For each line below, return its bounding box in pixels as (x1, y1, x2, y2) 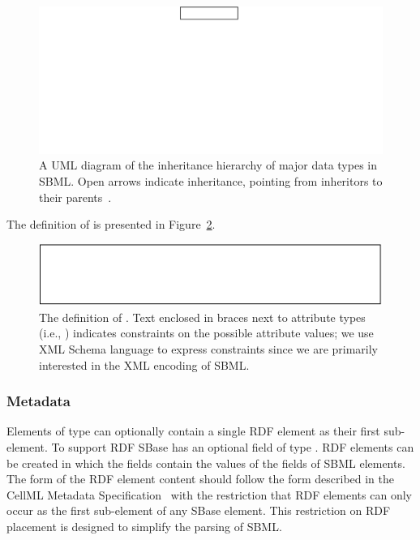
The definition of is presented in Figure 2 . (6, 216, 216, 233)
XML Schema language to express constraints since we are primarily (39, 340, 379, 357)
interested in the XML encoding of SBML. (39, 356, 250, 373)
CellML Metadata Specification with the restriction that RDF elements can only (6, 486, 412, 503)
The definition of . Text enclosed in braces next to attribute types (39, 308, 366, 325)
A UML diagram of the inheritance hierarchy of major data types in (39, 156, 377, 174)
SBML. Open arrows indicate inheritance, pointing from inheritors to (39, 172, 383, 189)
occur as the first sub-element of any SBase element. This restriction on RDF (6, 502, 391, 519)
